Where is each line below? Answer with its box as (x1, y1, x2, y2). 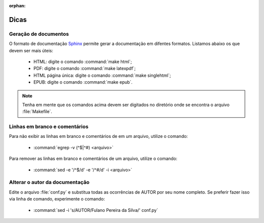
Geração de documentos (9, 30, 69, 37)
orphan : (9, 3, 26, 8)
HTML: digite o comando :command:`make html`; (33, 59, 132, 65)
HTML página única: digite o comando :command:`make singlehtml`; (33, 72, 171, 78)
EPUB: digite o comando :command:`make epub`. (33, 79, 133, 85)
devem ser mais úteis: (9, 47, 53, 53)
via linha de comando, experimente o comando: (9, 196, 105, 202)
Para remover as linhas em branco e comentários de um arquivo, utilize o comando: (9, 156, 178, 161)
